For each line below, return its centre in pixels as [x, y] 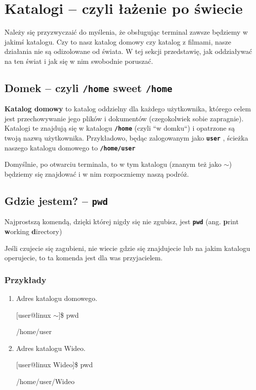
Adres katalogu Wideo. [51, 348]
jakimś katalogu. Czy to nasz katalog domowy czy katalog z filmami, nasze [118, 41]
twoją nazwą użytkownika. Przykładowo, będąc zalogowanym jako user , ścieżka [126, 138]
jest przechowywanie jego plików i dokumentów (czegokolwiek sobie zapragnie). [124, 118]
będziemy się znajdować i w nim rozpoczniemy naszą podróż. [97, 174]
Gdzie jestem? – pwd [56, 201]
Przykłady [25, 279]
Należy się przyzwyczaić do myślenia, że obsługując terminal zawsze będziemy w [126, 32]
